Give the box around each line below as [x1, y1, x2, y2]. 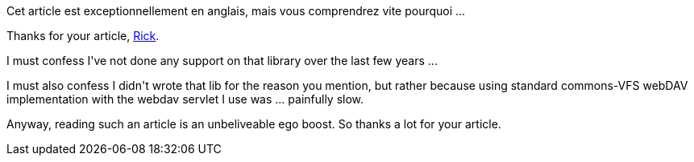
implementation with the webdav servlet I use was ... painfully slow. [6, 92, 364, 106]
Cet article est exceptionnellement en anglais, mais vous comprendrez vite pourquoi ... [6, 4, 466, 18]
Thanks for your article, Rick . [6, 29, 160, 43]
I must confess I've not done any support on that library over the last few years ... [6, 54, 438, 67]
